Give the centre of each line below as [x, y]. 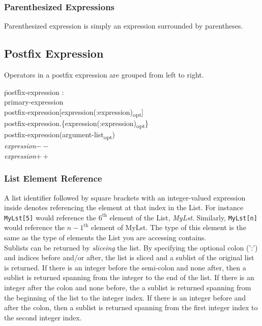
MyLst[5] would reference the [50, 217]
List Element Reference [53, 178]
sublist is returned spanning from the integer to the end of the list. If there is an [129, 277]
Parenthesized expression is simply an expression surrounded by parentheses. [124, 26]
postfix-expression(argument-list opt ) [60, 135]
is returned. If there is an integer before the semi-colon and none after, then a [125, 267]
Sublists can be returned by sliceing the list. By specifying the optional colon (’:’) [131, 247]
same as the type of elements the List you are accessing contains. [105, 237]
